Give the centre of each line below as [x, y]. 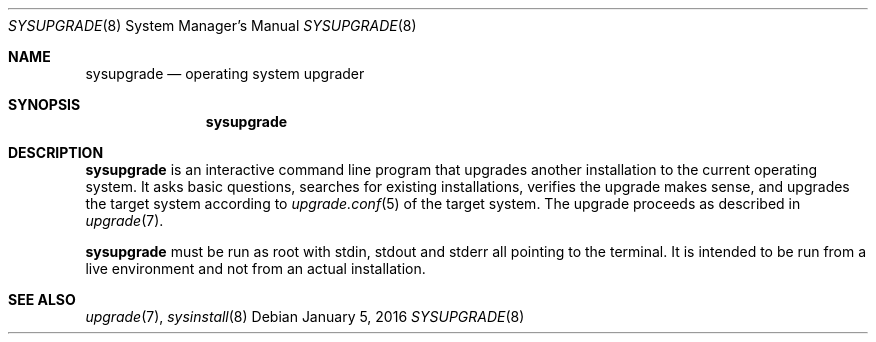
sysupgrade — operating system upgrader [225, 73]
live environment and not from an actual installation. [255, 268]
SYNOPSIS [44, 104]
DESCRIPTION [56, 152]
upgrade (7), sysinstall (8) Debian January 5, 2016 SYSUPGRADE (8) [305, 316]
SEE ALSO [42, 299]
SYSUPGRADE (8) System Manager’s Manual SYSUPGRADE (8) [212, 25]
